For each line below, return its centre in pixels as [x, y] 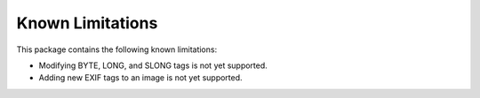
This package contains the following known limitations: [117, 49]
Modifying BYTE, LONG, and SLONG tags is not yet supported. [153, 65]
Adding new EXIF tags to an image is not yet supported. [141, 78]
